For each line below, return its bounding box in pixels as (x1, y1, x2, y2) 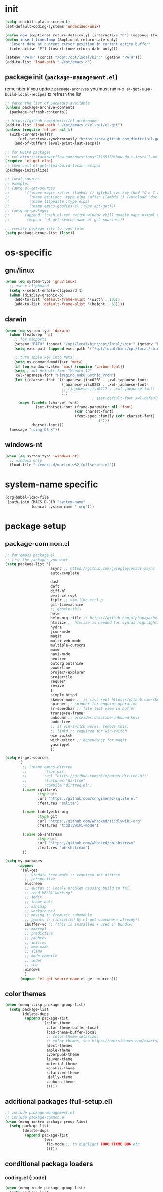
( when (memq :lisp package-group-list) (5, 1002, 86, 1007)
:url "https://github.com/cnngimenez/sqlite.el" (37, 796, 138, 801)
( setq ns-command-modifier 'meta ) (14, 359, 83, 364)
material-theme (46, 1061, 77, 1066)
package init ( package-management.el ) (5, 73, 118, 81)
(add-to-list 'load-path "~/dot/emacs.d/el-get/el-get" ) (5, 123, 123, 128)
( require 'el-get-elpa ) (5, 159, 53, 164)
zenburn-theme (46, 1079, 75, 1085)
